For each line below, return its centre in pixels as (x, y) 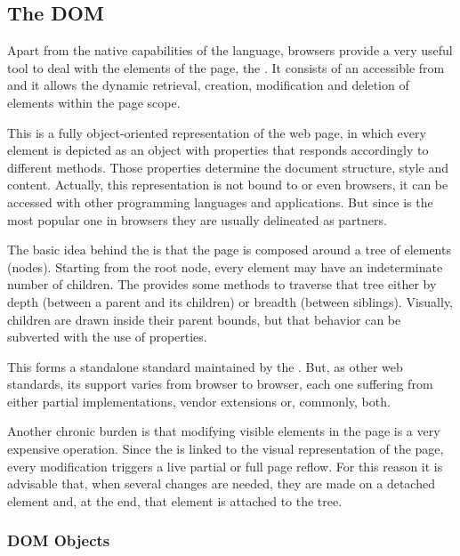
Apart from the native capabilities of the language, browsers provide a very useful (230, 50)
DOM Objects (59, 540)
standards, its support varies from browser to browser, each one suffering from (220, 384)
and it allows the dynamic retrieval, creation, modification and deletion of (208, 85)
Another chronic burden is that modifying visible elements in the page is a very (224, 431)
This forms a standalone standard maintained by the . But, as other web (205, 366)
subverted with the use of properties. (107, 337)
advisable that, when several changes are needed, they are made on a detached (221, 483)
